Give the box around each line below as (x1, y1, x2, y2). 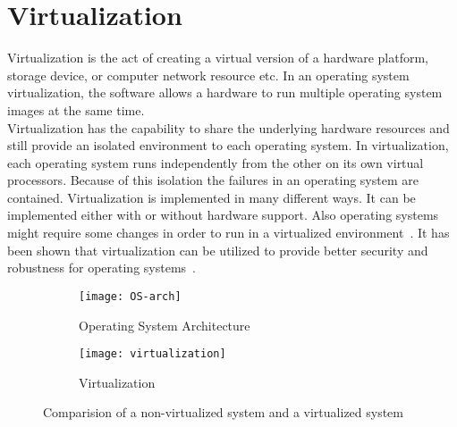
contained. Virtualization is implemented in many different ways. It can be (7, 188, 416, 206)
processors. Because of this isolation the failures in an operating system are (7, 171, 419, 189)
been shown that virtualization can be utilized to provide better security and (7, 240, 428, 259)
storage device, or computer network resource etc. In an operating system (7, 65, 410, 84)
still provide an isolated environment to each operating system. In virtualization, (7, 136, 449, 155)
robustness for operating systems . (7, 258, 196, 277)
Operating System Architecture (79, 315, 250, 334)
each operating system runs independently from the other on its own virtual (7, 153, 424, 172)
